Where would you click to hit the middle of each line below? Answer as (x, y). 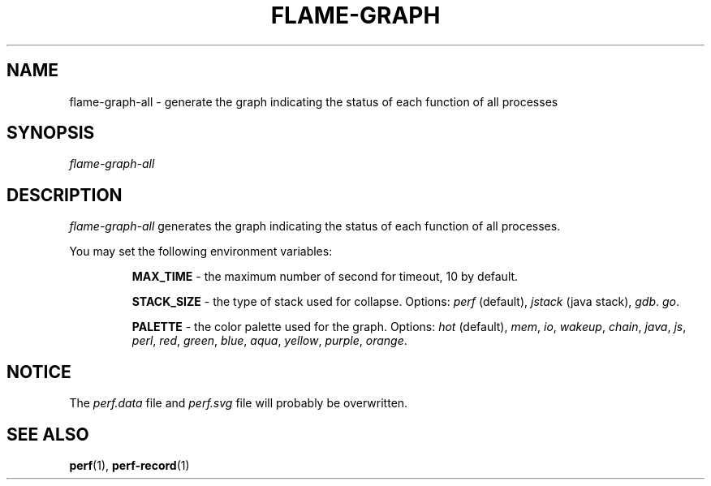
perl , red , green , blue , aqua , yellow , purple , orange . (269, 341)
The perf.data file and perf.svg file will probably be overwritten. (239, 403)
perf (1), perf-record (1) (129, 465)
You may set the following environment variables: (201, 252)
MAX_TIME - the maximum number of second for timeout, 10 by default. (325, 277)
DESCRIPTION (65, 195)
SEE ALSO (48, 434)
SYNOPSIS (51, 133)
